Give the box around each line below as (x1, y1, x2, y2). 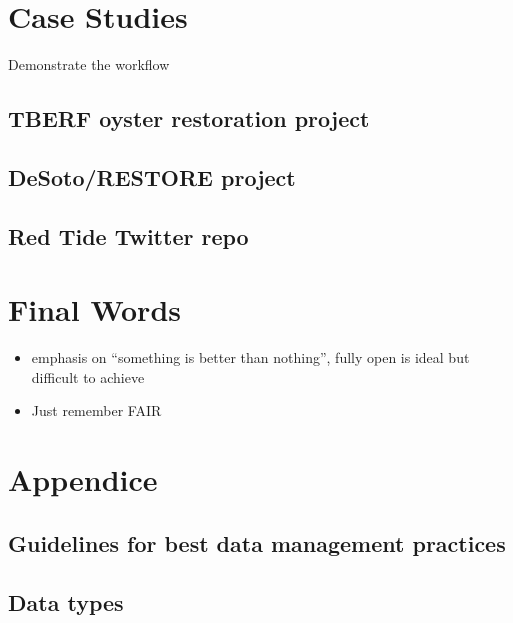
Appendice (8, 459, 158, 500)
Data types (8, 586, 124, 617)
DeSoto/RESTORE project (8, 161, 296, 192)
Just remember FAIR (31, 400, 162, 421)
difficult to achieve (31, 366, 145, 387)
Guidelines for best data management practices (8, 527, 506, 558)
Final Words (8, 289, 181, 330)
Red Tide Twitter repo (8, 220, 249, 251)
